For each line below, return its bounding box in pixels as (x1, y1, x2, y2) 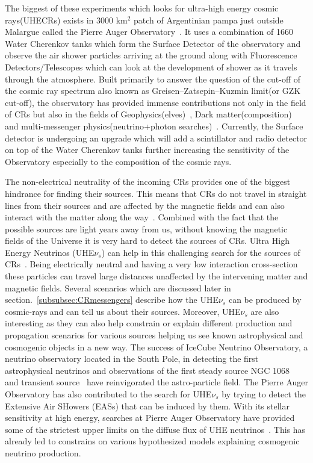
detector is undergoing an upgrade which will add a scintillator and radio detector (5, 131, 308, 144)
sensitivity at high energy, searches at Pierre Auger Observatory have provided (5, 411, 295, 424)
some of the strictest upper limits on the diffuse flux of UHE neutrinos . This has (5, 423, 306, 435)
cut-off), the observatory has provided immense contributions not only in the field (5, 96, 306, 108)
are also (250, 305, 279, 317)
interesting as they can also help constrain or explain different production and (5, 317, 293, 329)
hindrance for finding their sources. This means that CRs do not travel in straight (5, 187, 307, 199)
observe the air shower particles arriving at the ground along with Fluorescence (5, 49, 297, 61)
